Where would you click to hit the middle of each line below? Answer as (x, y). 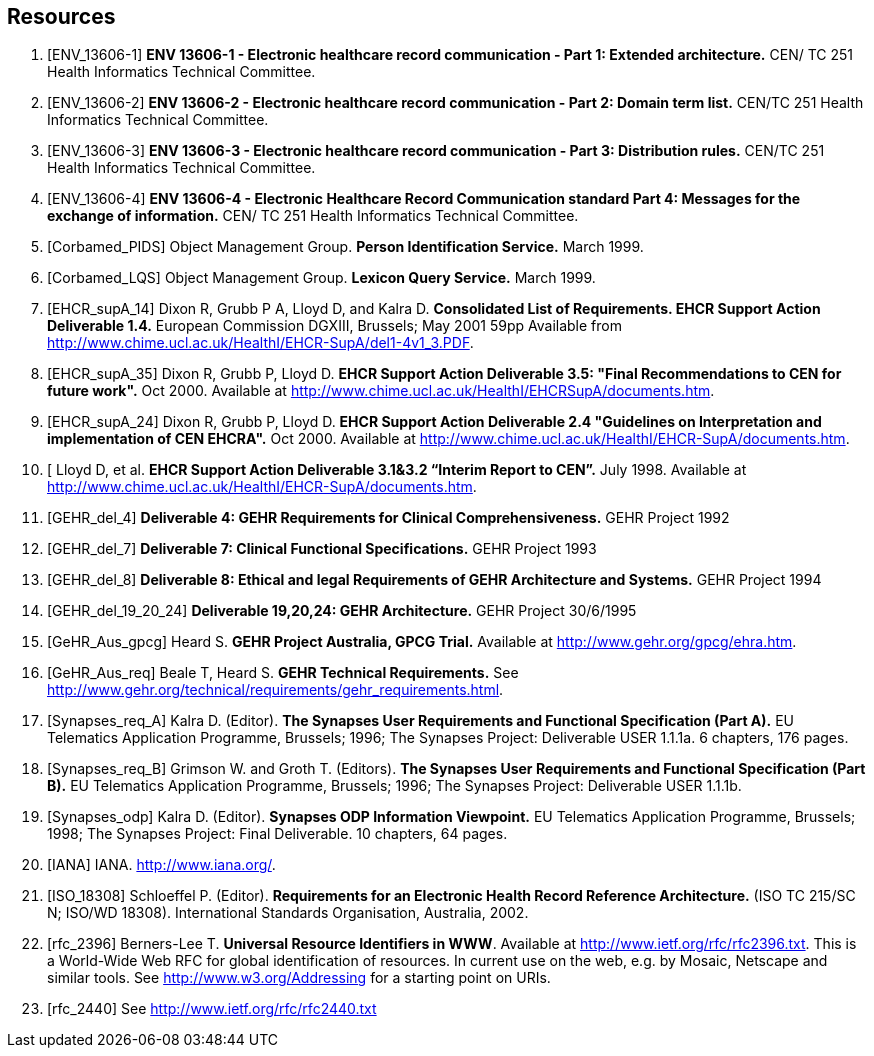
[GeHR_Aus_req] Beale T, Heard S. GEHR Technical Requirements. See (283, 673)
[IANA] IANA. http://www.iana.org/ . (161, 865)
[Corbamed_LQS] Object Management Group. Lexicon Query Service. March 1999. (321, 278)
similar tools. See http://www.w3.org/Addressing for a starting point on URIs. (299, 978)
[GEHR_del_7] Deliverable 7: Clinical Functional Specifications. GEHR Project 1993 (322, 549)
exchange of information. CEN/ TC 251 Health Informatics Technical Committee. (313, 216)
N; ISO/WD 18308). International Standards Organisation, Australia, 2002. (288, 913)
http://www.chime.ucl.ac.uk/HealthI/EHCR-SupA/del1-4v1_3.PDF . (260, 343)
